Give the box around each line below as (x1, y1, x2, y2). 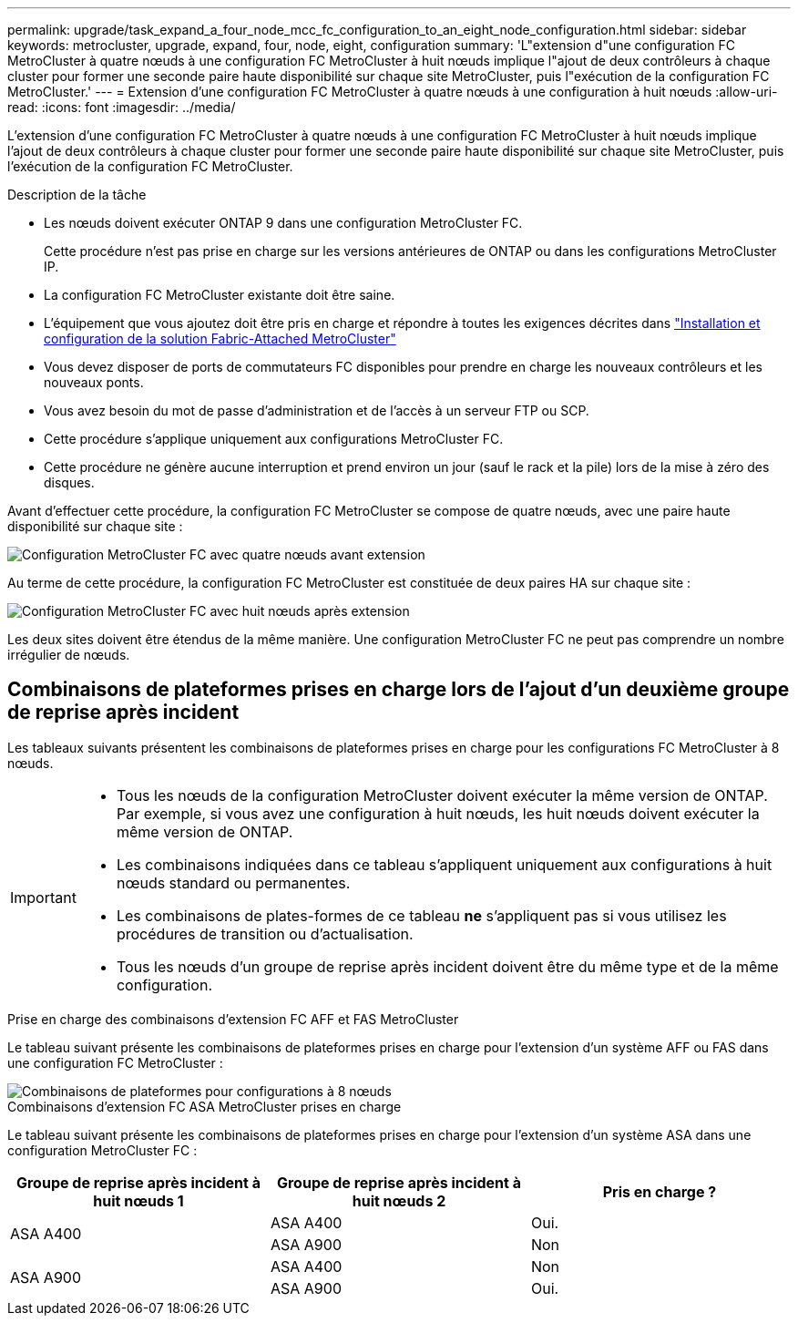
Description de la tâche (7, 187, 147, 202)
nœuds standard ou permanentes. (116, 873, 351, 892)
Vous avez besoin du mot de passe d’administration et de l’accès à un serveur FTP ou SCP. (44, 403, 589, 418)
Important (10, 887, 77, 907)
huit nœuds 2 (352, 1191, 446, 1210)
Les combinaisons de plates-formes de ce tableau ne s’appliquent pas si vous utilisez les (116, 906, 727, 925)
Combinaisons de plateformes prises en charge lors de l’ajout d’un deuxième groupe (7, 678, 790, 702)
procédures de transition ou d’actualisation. (116, 924, 414, 943)
